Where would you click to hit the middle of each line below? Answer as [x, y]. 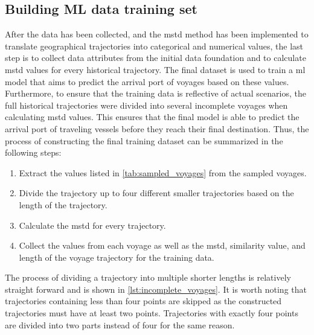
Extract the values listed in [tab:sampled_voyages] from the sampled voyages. [163, 172]
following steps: [33, 152]
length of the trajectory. [63, 204]
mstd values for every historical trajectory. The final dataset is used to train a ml [155, 69]
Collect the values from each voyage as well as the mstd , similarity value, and [162, 245]
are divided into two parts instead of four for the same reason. [120, 324]
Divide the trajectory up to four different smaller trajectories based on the [156, 193]
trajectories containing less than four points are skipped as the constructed [143, 301]
